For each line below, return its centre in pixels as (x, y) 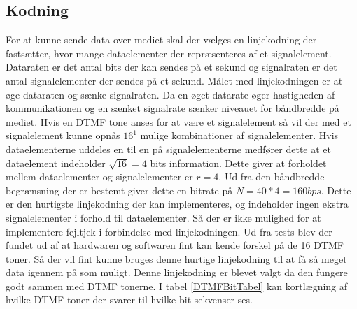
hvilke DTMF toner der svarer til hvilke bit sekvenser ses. (129, 300)
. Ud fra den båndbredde (272, 177)
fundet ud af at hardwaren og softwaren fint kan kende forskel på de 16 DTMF (175, 245)
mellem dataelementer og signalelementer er (99, 177)
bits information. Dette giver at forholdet (238, 163)
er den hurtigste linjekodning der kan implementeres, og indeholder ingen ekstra (177, 204)
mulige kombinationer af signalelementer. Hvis (239, 135)
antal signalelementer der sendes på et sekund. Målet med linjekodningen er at (174, 80)
